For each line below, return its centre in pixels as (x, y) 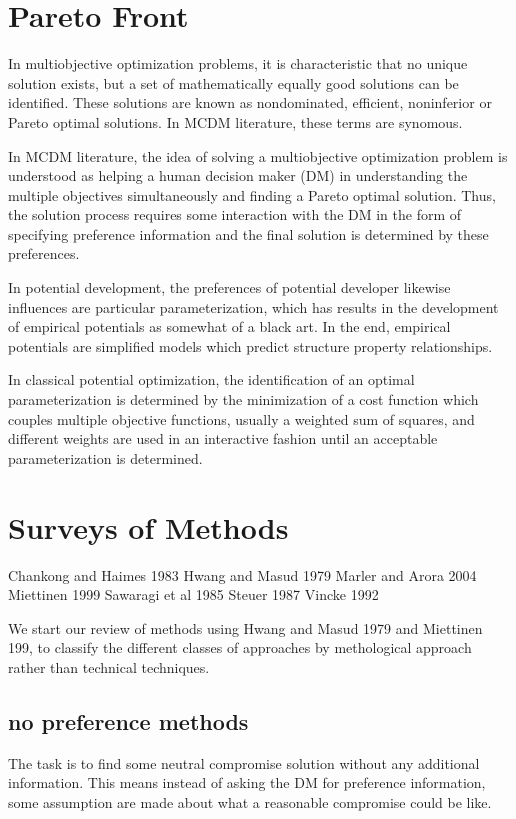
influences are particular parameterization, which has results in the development (253, 306)
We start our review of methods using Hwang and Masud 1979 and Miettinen (245, 627)
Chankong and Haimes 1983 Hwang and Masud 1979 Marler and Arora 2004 (242, 574)
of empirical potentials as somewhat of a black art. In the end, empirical (229, 326)
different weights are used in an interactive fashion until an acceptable (223, 438)
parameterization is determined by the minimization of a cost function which (243, 399)
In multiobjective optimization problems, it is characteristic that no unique (238, 63)
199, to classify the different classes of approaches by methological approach (240, 647)
